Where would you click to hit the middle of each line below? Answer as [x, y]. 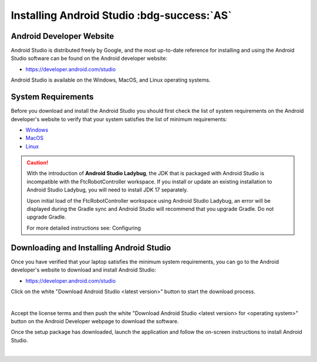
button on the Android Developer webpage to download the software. [95, 321]
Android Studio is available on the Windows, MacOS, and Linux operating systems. [111, 80]
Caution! [38, 163]
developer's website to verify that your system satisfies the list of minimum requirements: [119, 119]
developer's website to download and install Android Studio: [84, 270]
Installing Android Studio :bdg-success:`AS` [121, 15]
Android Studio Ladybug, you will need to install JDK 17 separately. [107, 190]
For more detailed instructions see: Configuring [84, 228]
